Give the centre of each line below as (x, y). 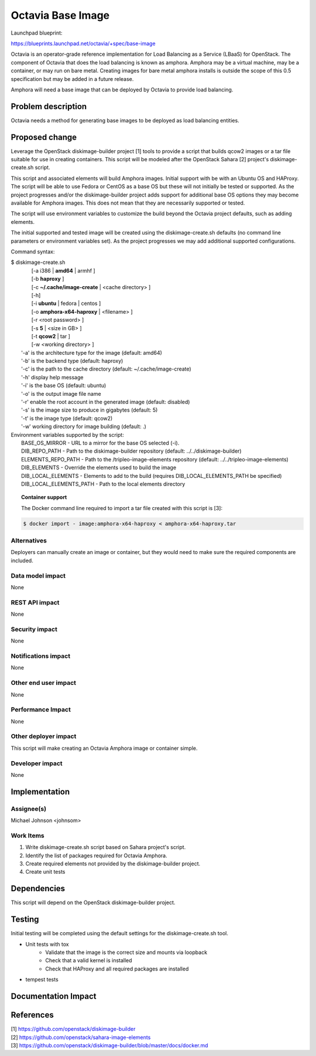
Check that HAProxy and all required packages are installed (117, 969)
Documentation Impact (54, 996)
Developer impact (37, 763)
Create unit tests (45, 872)
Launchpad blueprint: (37, 33)
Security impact (34, 629)
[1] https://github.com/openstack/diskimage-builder (73, 1029)
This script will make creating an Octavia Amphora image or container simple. (104, 748)
